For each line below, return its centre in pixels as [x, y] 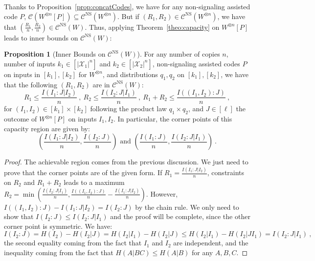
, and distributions [130, 74]
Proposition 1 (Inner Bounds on [55, 54]
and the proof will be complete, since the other [180, 216]
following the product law [128, 109]
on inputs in [22, 74]
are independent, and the [211, 243]
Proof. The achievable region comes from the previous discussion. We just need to [126, 162]
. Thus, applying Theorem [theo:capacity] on [152, 27]
